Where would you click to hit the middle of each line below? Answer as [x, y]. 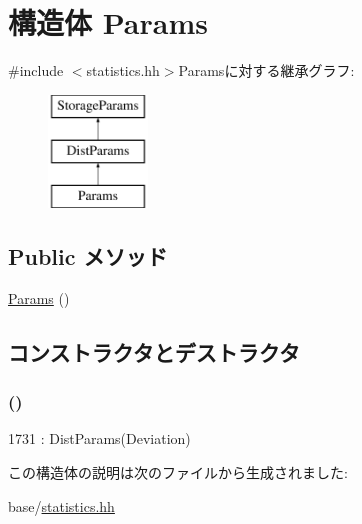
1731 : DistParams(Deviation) [99, 438]
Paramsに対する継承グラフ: [266, 70]
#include [36, 70]
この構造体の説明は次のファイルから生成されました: [178, 472]
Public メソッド [88, 256]
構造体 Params [108, 22]
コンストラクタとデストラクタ [154, 351]
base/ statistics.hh [61, 505]
